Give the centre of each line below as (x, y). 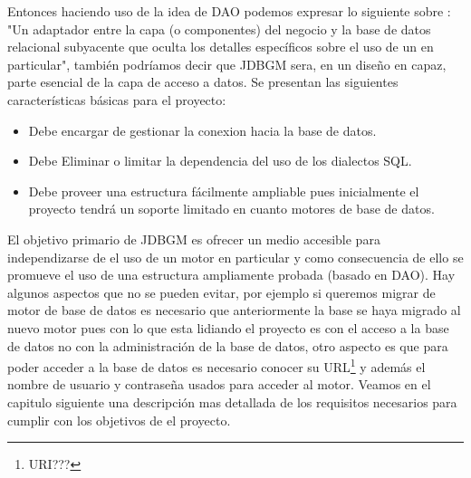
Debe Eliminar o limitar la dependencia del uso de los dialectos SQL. (220, 161)
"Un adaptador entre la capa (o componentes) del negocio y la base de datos (219, 29)
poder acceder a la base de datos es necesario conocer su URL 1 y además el (216, 365)
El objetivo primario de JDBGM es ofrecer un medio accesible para (194, 239)
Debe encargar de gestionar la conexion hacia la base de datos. (202, 130)
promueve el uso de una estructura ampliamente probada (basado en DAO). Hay (231, 275)
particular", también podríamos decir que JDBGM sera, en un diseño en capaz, (227, 64)
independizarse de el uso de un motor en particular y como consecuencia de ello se (235, 257)
